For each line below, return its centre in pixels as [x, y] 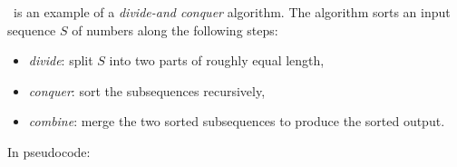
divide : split [61, 60]
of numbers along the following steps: [175, 29]
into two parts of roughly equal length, [217, 60]
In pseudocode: [49, 151]
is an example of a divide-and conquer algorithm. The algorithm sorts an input [232, 12]
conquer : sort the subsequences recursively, [147, 90]
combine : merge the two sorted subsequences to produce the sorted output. [237, 121]
